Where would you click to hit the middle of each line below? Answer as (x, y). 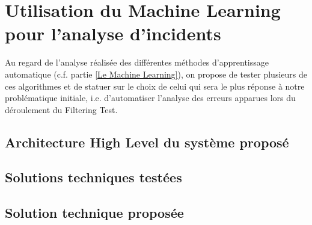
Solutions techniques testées (93, 177)
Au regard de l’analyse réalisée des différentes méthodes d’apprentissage (137, 62)
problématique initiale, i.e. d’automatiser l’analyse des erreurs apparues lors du (150, 98)
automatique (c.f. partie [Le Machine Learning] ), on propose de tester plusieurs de (156, 74)
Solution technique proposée (94, 213)
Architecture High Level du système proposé (147, 142)
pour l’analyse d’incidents (113, 33)
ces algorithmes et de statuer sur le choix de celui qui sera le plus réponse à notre (155, 86)
